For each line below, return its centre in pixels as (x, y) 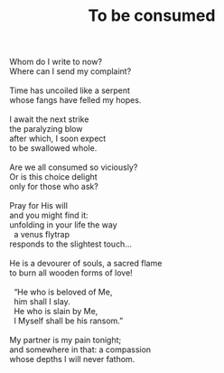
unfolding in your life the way (63, 225)
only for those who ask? (54, 187)
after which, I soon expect (58, 139)
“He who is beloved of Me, (63, 292)
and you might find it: (49, 215)
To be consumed (152, 16)
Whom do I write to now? (56, 62)
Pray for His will (38, 206)
